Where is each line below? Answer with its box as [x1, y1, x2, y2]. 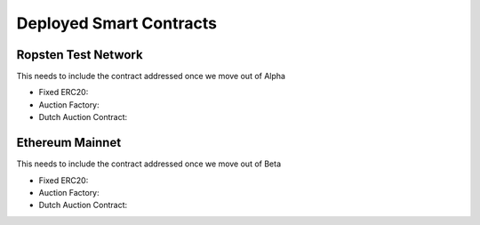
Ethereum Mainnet [16, 135, 122, 150]
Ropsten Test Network [16, 47, 143, 62]
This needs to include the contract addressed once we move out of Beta [16, 158, 282, 169]
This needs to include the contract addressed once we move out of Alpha [16, 71, 286, 82]
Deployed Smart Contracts [16, 13, 218, 33]
